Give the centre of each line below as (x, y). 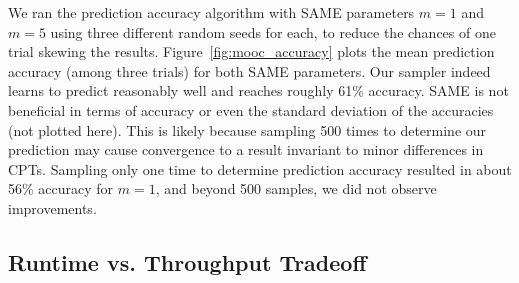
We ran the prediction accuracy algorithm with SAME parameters (211, 12)
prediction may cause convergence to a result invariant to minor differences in (246, 149)
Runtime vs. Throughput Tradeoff (187, 261)
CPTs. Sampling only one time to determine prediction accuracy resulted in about (260, 168)
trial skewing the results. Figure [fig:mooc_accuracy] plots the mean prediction (251, 51)
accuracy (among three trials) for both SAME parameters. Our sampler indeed (249, 70)
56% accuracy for (61, 188)
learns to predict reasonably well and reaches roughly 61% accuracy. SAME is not (258, 90)
